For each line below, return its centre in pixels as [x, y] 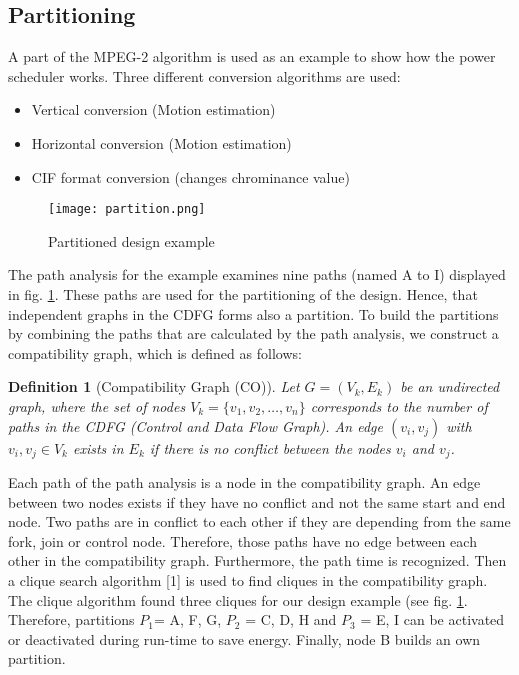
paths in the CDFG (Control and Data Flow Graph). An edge [195, 425]
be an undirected [450, 386]
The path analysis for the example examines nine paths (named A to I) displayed [257, 274]
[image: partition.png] [127, 209]
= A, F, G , [187, 619]
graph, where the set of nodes [97, 405]
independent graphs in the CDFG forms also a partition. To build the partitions [253, 313]
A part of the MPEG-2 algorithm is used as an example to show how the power [252, 56]
